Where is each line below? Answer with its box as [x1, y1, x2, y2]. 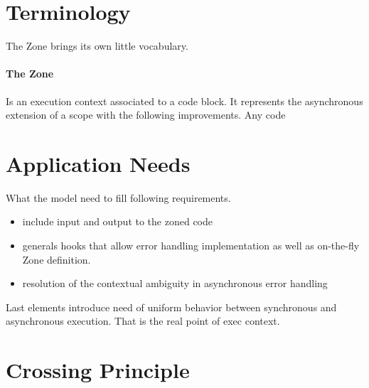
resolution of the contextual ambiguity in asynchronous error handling [22, 276, 328, 291]
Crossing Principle [6, 355, 190, 384]
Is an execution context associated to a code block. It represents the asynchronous [6, 93, 363, 108]
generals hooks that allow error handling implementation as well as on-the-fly [22, 238, 360, 253]
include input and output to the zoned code [22, 214, 213, 229]
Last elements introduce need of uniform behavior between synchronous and [6, 299, 337, 314]
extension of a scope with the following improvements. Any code [6, 107, 286, 122]
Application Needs [6, 149, 191, 178]
